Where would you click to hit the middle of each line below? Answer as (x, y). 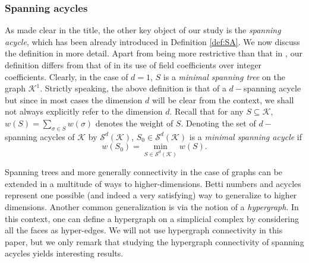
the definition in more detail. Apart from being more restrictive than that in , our (154, 53)
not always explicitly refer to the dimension (84, 111)
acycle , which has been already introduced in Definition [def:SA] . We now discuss (152, 41)
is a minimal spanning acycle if (246, 136)
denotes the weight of (134, 123)
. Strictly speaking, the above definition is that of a (133, 88)
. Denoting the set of (218, 123)
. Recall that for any (206, 111)
